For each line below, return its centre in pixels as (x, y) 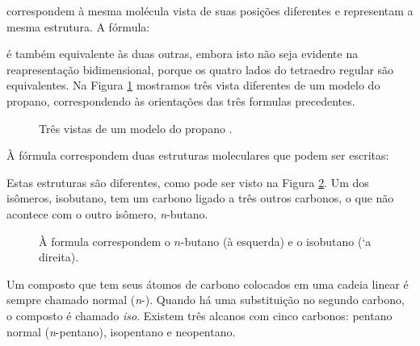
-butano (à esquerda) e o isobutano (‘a (276, 241)
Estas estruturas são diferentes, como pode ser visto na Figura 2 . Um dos (188, 182)
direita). (59, 257)
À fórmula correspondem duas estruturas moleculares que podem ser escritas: (198, 155)
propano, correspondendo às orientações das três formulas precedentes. (181, 100)
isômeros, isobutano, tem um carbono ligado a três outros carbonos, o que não (200, 198)
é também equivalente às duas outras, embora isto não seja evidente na (183, 54)
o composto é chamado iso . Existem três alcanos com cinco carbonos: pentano (199, 315)
